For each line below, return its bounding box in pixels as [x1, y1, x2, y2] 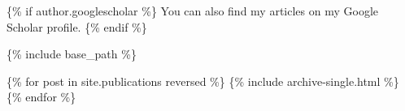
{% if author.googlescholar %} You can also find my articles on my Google [7, 2, 378, 19]
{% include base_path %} [7, 45, 137, 62]
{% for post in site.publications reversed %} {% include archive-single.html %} [7, 72, 399, 89]
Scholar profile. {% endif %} [7, 18, 147, 35]
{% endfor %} [7, 88, 76, 105]
